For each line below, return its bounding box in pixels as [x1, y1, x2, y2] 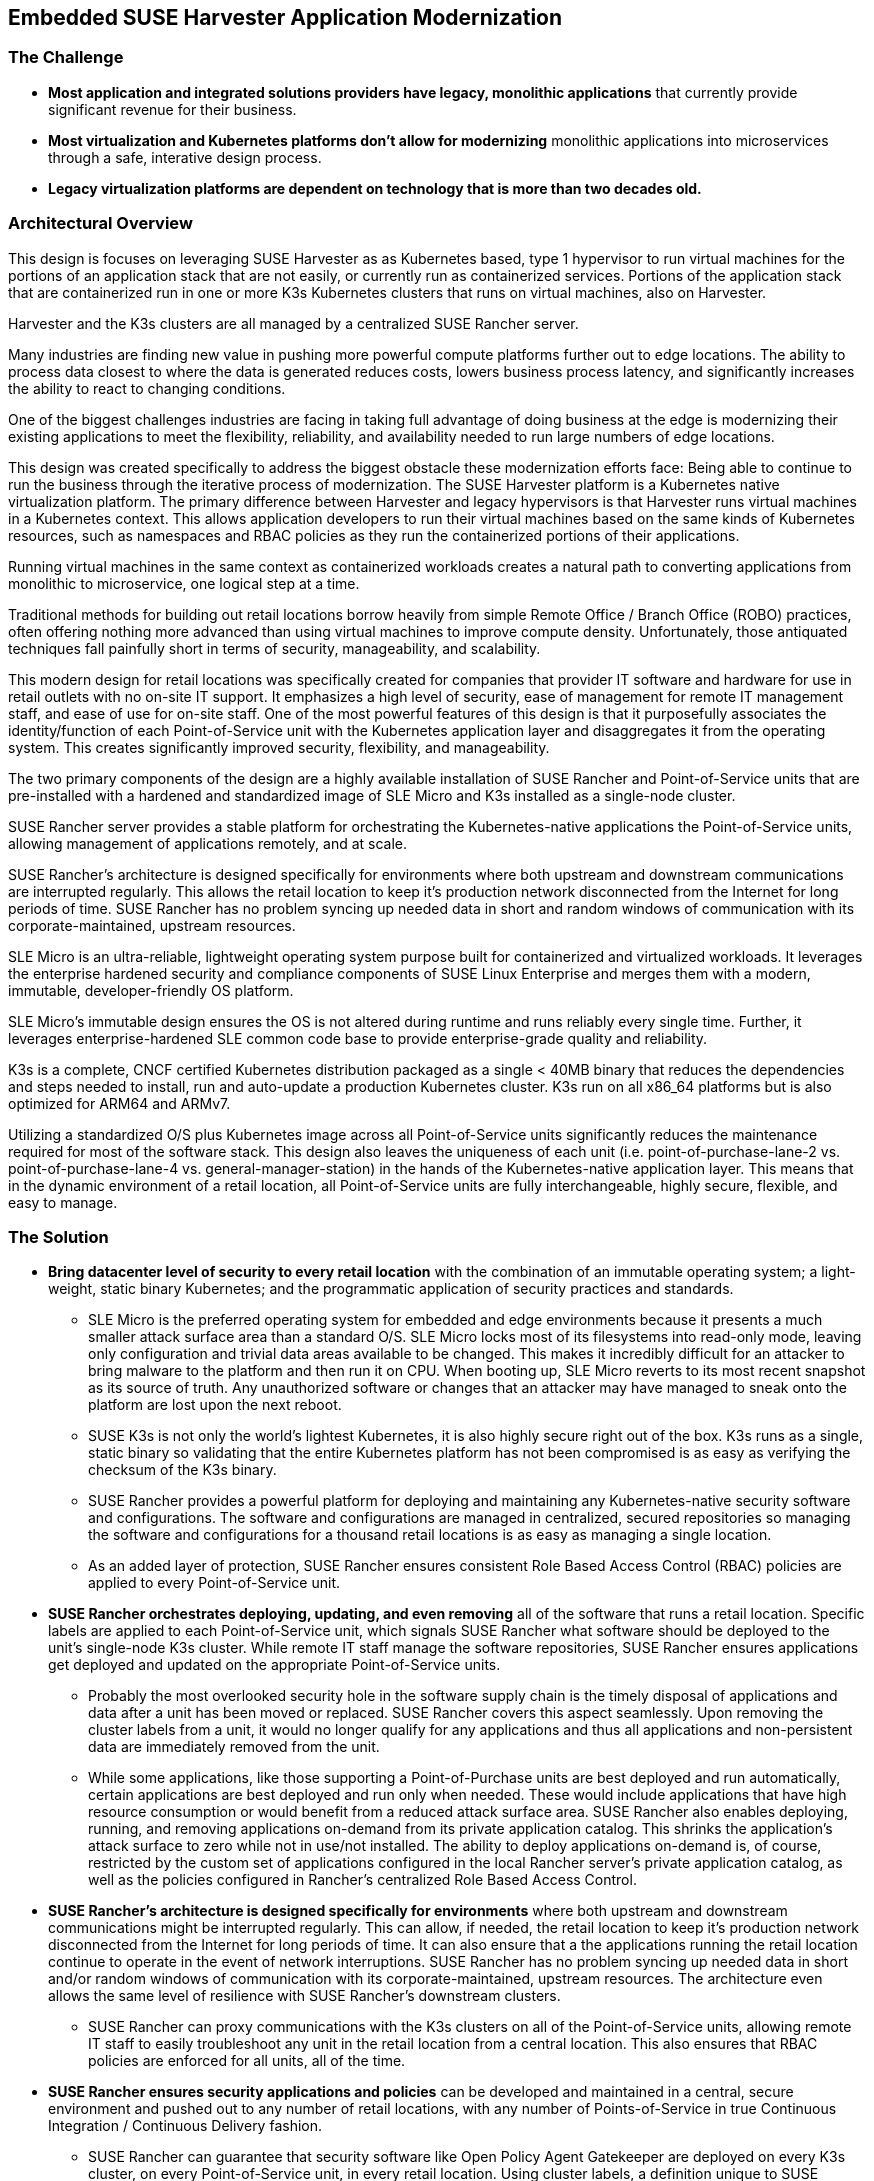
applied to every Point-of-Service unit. [88, 1574, 341, 1592]
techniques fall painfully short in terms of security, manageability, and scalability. [8, 639, 541, 657]
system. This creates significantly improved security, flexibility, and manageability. [8, 738, 550, 756]
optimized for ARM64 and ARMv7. [8, 1094, 231, 1112]
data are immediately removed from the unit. [88, 1738, 380, 1756]
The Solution [8, 1226, 109, 1247]
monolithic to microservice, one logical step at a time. [8, 574, 360, 592]
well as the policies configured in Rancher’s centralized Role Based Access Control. [88, 1871, 637, 1889]
